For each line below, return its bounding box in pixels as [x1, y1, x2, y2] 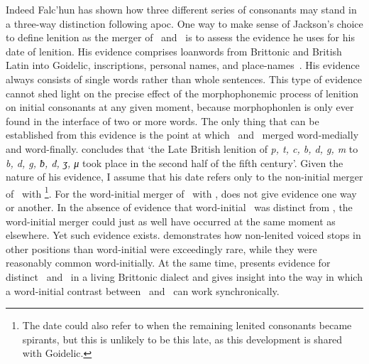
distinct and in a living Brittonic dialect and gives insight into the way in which [6, 269, 363, 284]
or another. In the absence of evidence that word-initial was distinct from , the [6, 199, 353, 214]
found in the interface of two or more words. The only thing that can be [6, 113, 319, 128]
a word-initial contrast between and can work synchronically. [6, 283, 280, 298]
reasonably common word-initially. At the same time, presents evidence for [6, 255, 331, 270]
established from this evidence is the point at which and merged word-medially [6, 127, 359, 142]
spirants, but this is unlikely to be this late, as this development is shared [22, 331, 343, 346]
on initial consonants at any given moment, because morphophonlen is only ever [6, 100, 354, 114]
